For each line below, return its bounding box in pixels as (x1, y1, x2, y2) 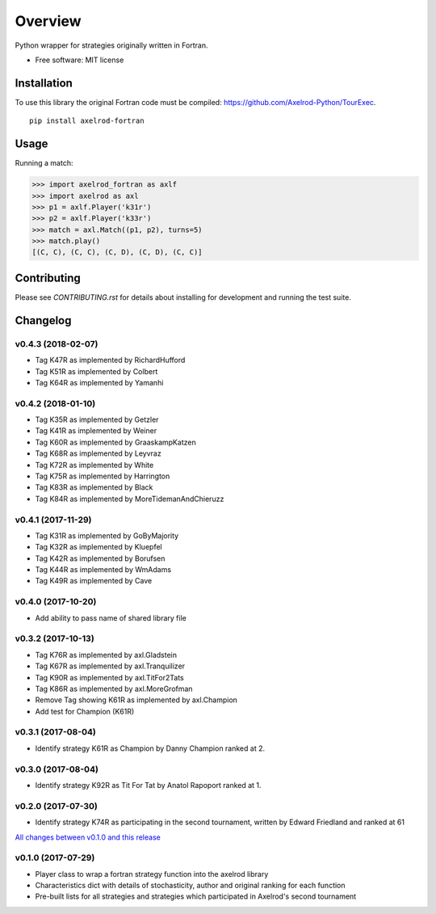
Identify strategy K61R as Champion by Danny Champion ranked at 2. (35, 743, 266, 753)
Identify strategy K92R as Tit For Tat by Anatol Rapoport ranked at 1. (35, 781, 262, 790)
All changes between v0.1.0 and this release (15, 832, 161, 842)
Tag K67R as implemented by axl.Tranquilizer (35, 661, 186, 671)
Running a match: (15, 158, 73, 168)
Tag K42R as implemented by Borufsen (35, 554, 166, 563)
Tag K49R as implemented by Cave (35, 576, 153, 586)
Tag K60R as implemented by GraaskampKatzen (35, 437, 197, 447)
